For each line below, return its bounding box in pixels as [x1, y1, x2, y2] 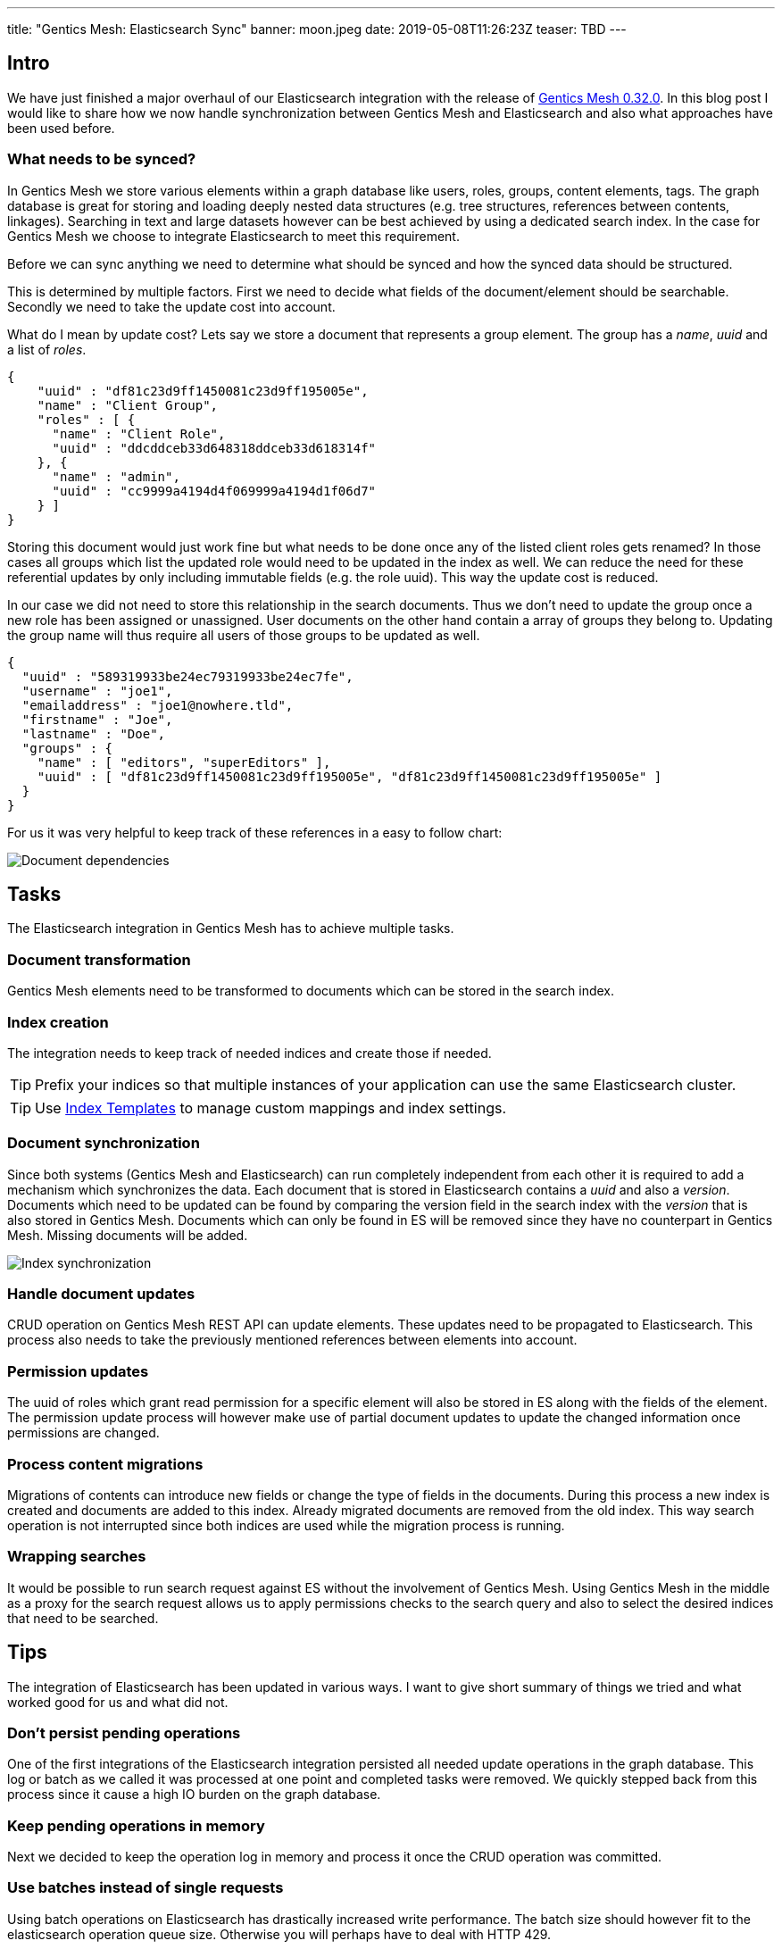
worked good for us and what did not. [7, 1694, 229, 1710]
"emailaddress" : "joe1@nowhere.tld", [21, 697, 294, 712]
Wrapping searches [7, 1547, 146, 1566]
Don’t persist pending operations [7, 1723, 241, 1742]
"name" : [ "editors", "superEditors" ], [37, 754, 331, 770]
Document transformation [7, 950, 191, 969]
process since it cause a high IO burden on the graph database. [7, 1787, 381, 1803]
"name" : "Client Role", [52, 426, 226, 441]
